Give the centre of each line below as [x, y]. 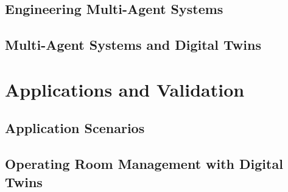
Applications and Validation [125, 89]
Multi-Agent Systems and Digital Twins [133, 45]
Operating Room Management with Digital [144, 164]
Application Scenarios [75, 128]
